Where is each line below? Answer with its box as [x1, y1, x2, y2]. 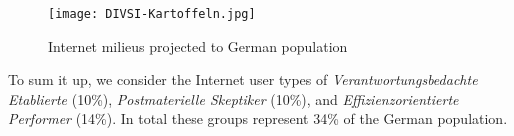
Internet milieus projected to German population [48, 35, 348, 56]
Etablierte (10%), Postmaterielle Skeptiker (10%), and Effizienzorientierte [8, 88, 459, 109]
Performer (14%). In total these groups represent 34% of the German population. [8, 108, 508, 129]
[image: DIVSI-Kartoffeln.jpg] [48, 7, 256, 21]
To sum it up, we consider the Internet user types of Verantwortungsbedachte [8, 69, 478, 90]
